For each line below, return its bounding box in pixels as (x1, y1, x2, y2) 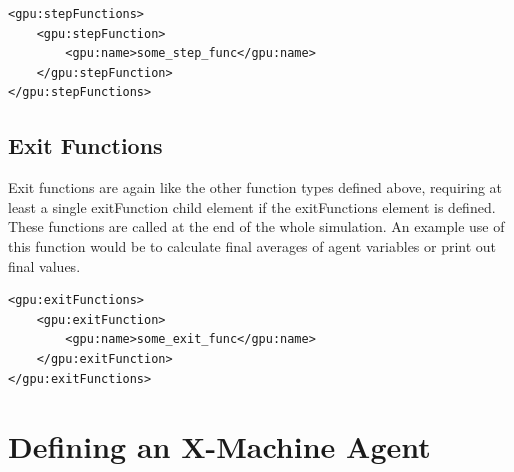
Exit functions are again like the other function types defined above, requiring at (8, 177, 503, 198)
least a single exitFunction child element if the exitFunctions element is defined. (8, 196, 496, 217)
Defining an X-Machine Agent (8, 426, 431, 467)
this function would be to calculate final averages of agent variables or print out (8, 235, 497, 256)
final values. (8, 255, 81, 276)
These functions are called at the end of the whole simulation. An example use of (8, 216, 505, 237)
